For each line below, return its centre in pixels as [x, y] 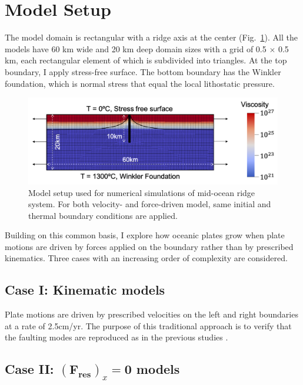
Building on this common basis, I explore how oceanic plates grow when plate [145, 235]
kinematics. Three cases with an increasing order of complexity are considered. [146, 258]
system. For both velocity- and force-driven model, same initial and [150, 204]
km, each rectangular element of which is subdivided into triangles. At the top [146, 60]
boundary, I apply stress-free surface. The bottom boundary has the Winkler [143, 71]
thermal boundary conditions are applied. [103, 215]
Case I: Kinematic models [85, 290]
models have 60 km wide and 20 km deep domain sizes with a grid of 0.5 [136, 48]
